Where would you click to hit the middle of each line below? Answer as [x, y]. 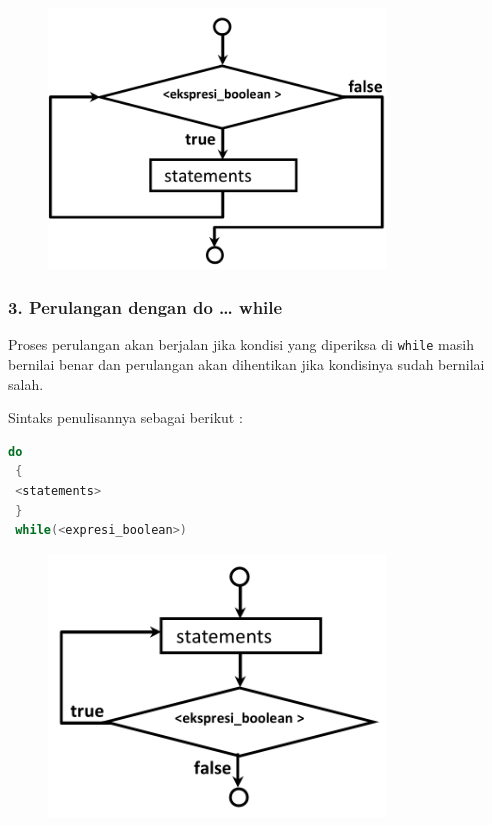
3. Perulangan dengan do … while [145, 307]
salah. [26, 383]
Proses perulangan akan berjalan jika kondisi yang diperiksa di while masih [241, 344]
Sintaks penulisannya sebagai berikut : [125, 417]
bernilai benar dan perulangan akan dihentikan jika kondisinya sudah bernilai [246, 364]
